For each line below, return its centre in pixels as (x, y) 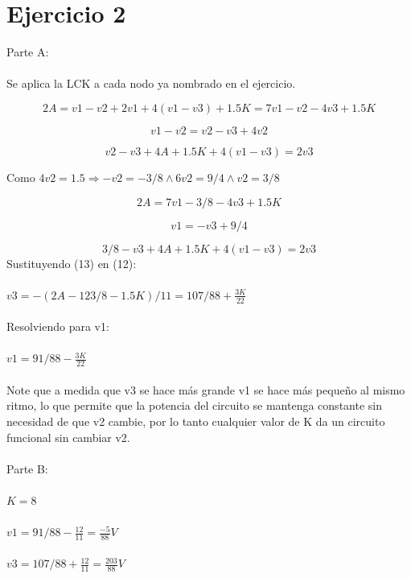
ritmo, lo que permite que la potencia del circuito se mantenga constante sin (194, 405)
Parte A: (28, 52)
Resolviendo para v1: (58, 326)
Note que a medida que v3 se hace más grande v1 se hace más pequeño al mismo (206, 389)
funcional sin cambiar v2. (68, 437)
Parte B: (27, 468)
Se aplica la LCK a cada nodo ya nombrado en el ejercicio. (151, 83)
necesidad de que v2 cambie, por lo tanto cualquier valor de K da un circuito (196, 421)
